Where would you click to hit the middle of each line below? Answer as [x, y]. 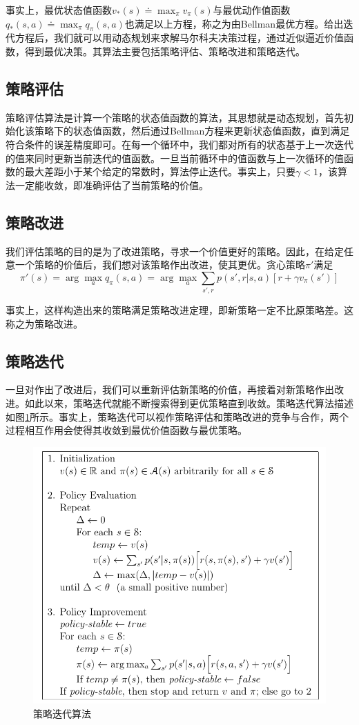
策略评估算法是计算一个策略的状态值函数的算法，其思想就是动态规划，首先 [175, 117]
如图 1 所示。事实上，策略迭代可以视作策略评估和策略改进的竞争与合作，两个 [177, 416]
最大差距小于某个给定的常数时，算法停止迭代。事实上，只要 [160, 171]
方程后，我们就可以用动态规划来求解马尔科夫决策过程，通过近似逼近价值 [179, 38]
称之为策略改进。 [44, 323]
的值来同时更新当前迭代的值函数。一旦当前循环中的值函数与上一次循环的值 [175, 158]
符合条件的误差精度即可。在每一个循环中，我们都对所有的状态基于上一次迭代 [179, 144]
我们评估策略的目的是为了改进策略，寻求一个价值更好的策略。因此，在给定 [175, 251]
